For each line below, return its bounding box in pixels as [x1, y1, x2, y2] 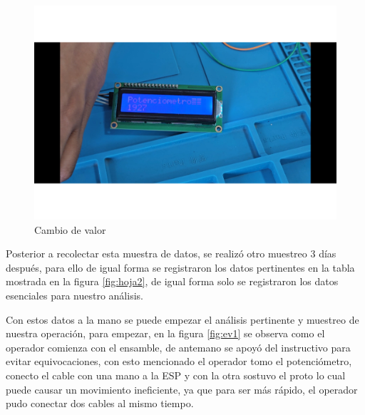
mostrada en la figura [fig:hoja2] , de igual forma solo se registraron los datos [6, 274, 339, 289]
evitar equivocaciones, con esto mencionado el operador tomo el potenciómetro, [6, 354, 352, 369]
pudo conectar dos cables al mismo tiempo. [6, 396, 194, 411]
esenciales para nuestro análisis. [6, 288, 143, 303]
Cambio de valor [34, 222, 106, 237]
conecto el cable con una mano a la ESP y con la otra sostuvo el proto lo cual [6, 368, 346, 382]
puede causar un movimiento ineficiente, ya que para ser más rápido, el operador [6, 381, 358, 396]
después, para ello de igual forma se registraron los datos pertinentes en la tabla [6, 260, 355, 275]
